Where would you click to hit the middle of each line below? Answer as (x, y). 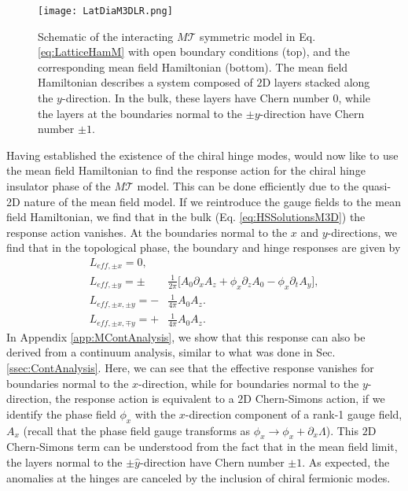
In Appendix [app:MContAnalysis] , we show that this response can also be (186, 336)
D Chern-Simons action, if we (314, 399)
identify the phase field (61, 413)
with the (155, 413)
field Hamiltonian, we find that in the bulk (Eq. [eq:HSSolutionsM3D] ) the (186, 217)
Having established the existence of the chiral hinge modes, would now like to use (202, 155)
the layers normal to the (64, 461)
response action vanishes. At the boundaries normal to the (147, 232)
